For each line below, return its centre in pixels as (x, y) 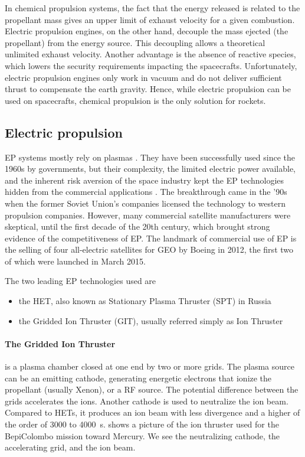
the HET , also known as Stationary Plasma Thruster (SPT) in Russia (145, 301)
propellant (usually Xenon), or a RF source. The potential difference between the (152, 389)
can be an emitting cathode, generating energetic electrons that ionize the (138, 378)
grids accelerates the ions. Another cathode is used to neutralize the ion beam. (147, 401)
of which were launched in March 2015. (75, 261)
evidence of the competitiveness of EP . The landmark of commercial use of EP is (151, 238)
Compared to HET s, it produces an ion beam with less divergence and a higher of (152, 412)
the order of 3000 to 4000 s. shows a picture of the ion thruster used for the (142, 424)
